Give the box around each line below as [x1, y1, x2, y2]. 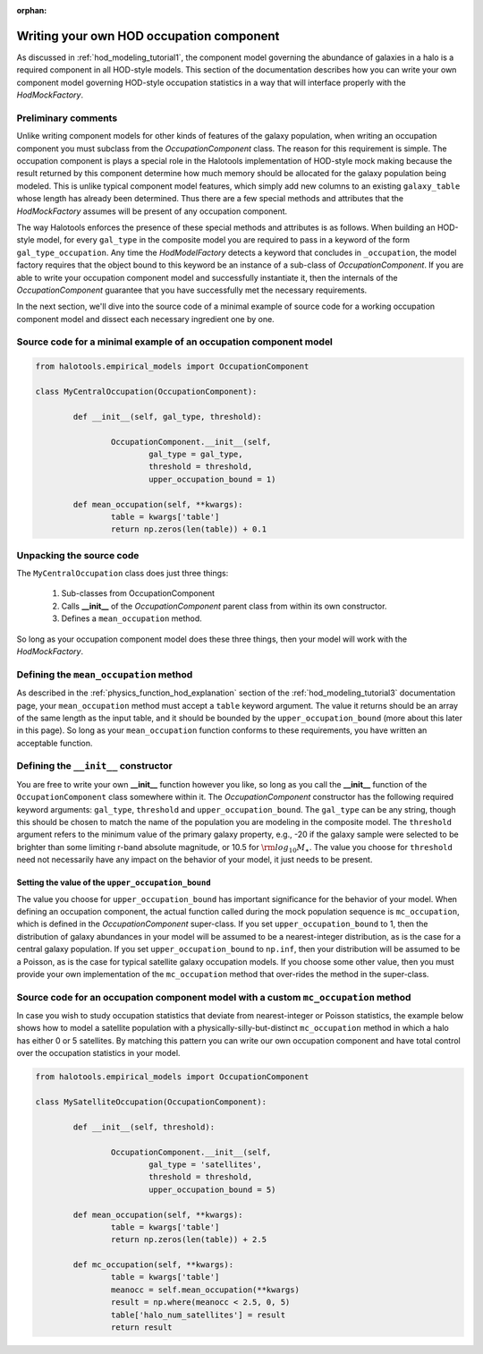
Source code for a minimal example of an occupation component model [16, 336, 333, 348]
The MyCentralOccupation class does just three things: [16, 568, 229, 579]
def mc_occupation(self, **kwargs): [72, 1260, 234, 1270]
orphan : [16, 5, 47, 15]
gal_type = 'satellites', [148, 1159, 263, 1170]
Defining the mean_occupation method [16, 668, 193, 680]
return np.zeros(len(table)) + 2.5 [110, 1235, 267, 1245]
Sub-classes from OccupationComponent [61, 588, 215, 599]
